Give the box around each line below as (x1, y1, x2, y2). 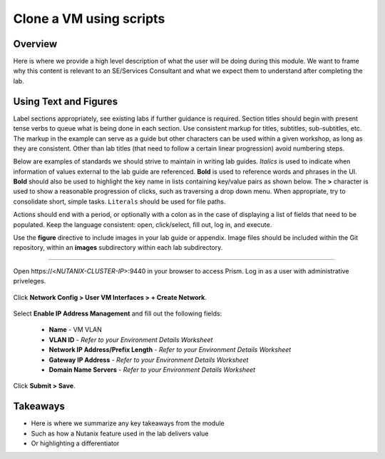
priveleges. (13, 277, 46, 286)
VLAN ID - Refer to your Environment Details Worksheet (48, 336, 213, 344)
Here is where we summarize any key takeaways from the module (31, 419, 225, 428)
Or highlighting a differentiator (31, 439, 120, 448)
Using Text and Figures (13, 95, 118, 107)
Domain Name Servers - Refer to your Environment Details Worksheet (48, 365, 256, 374)
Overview (13, 38, 58, 50)
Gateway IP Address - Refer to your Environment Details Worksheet (48, 355, 249, 364)
